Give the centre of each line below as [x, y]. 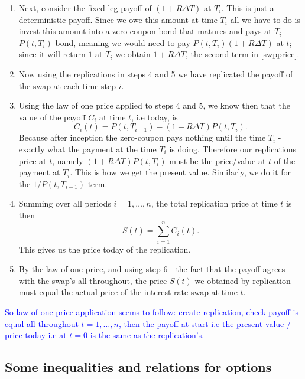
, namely [68, 160]
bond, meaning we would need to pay [123, 42]
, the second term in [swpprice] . [243, 54]
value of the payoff [52, 117]
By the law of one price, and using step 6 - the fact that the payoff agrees [152, 269]
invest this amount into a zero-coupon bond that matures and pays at [145, 31]
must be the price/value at [218, 160]
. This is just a [248, 8]
